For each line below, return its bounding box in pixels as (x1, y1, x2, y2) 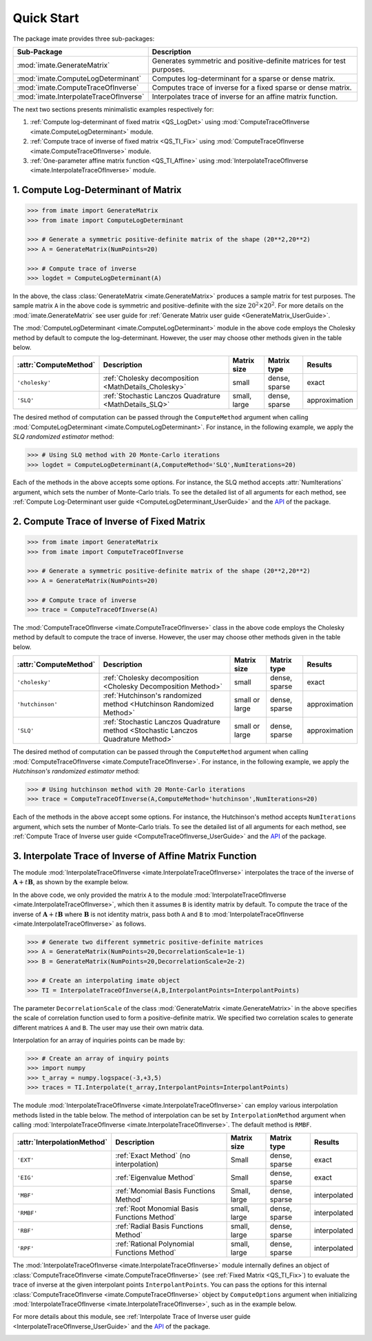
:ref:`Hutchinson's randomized (103, 691, 203, 700)
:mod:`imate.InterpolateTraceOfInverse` (17, 92, 145, 101)
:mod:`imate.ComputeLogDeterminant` (17, 73, 141, 83)
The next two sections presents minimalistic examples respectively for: (12, 105, 214, 113)
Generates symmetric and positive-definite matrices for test (152, 56, 346, 66)
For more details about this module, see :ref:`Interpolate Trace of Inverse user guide (12, 1313, 251, 1321)
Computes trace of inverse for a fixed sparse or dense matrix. (152, 83, 352, 92)
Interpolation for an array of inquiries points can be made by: (12, 1036, 185, 1044)
